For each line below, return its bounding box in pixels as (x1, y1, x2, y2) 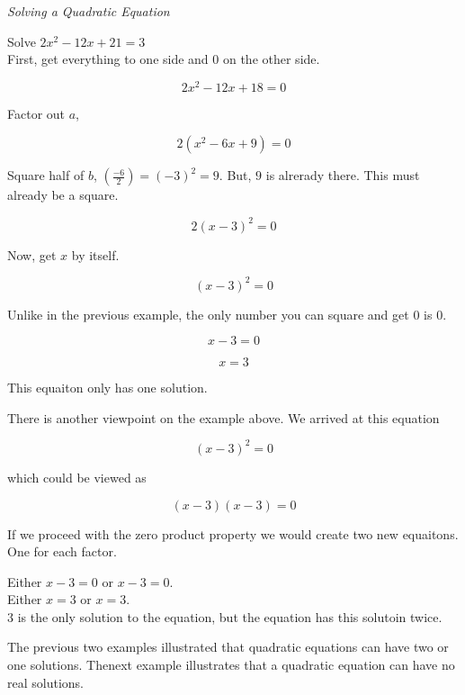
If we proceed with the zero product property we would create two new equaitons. (7, 524, 459, 543)
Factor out (7, 104, 66, 122)
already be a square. (7, 185, 119, 204)
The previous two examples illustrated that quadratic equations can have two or (7, 637, 449, 656)
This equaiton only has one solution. (7, 378, 208, 397)
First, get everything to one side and (7, 50, 209, 68)
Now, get (7, 245, 57, 264)
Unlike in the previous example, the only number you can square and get (7, 304, 409, 323)
